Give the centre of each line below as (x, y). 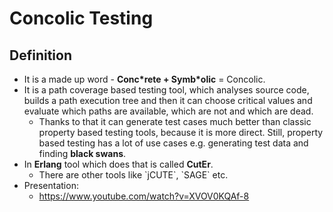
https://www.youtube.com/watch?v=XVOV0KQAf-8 (144, 196)
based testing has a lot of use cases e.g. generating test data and (173, 143)
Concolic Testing (81, 18)
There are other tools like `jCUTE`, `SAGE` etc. (133, 175)
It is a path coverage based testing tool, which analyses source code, (166, 90)
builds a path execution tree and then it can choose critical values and (168, 100)
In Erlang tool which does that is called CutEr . (118, 164)
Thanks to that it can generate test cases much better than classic (175, 121)
